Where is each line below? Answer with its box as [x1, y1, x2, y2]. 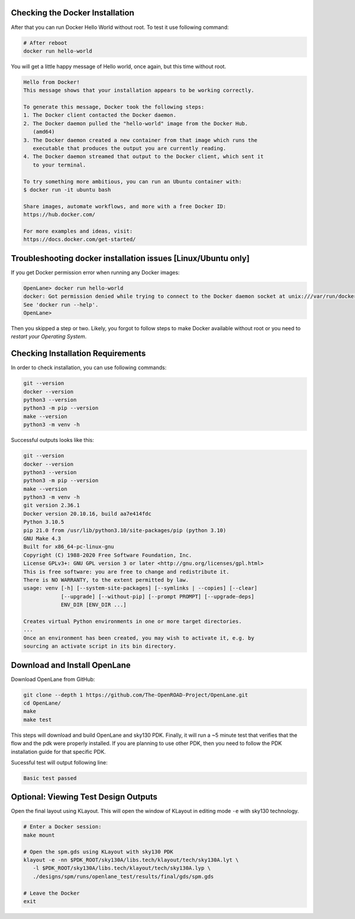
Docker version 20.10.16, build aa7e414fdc [23, 510, 152, 517]
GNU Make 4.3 [23, 536, 62, 542]
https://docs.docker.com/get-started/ [23, 236, 136, 243]
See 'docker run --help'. [23, 301, 99, 308]
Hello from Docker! [23, 79, 80, 85]
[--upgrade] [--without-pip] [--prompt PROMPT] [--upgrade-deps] [60, 593, 254, 600]
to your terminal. [33, 162, 86, 168]
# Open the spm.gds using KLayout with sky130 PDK [23, 848, 174, 855]
